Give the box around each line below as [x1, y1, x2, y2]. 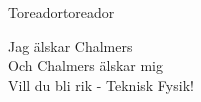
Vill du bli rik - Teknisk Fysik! [8, 74, 194, 95]
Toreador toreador [8, 2, 115, 22]
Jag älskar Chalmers [8, 35, 133, 56]
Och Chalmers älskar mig [8, 55, 163, 76]
